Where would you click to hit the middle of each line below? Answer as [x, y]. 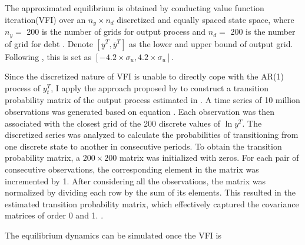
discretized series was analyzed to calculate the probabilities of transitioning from [152, 135]
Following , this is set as [48, 56]
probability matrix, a [43, 158]
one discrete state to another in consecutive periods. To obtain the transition [143, 146]
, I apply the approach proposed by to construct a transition [160, 87]
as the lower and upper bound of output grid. [211, 43]
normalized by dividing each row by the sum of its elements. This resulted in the [150, 192]
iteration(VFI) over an [45, 19]
